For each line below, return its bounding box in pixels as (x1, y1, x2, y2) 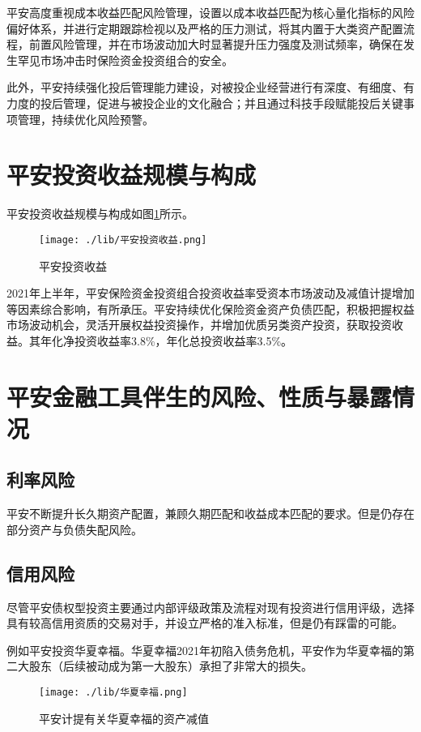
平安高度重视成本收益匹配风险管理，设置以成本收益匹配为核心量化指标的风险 (6, 4, 415, 20)
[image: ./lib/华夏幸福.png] (39, 687, 188, 699)
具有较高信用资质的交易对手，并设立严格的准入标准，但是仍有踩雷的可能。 (6, 614, 403, 631)
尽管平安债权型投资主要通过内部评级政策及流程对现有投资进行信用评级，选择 (6, 598, 415, 615)
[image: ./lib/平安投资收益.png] (39, 233, 207, 246)
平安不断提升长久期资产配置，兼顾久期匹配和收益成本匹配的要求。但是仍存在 (6, 505, 415, 522)
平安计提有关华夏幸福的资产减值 (39, 709, 209, 726)
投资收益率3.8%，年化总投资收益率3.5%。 (74, 332, 293, 349)
